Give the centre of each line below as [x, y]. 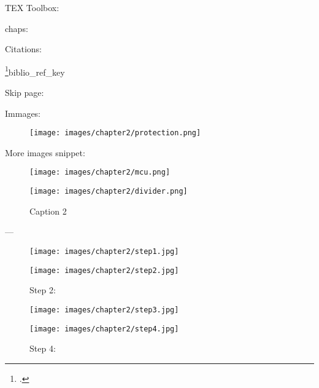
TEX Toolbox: [32, 7]
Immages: [23, 113]
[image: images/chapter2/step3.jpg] [104, 310]
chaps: [17, 28]
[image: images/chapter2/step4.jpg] [104, 329]
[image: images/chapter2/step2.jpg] [104, 270]
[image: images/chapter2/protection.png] [115, 133]
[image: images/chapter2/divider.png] [109, 192]
